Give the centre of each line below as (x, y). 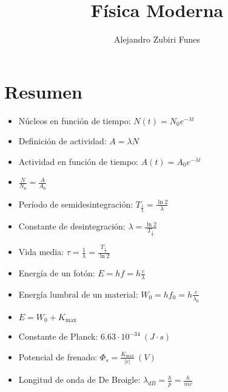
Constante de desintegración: (72, 226)
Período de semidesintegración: (76, 204)
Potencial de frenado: (58, 356)
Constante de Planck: (58, 336)
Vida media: (41, 252)
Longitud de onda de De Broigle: (79, 380)
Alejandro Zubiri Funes (157, 39)
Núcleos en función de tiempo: (75, 120)
